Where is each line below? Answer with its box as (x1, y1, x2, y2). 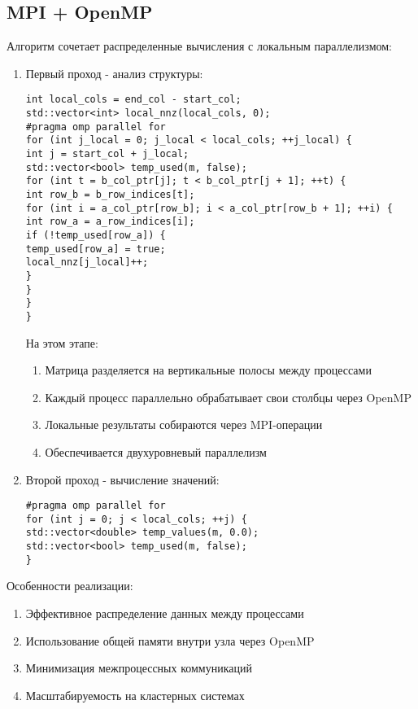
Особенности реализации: (7, 577, 133, 594)
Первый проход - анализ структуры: (25, 64, 203, 81)
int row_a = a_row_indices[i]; (25, 216, 195, 228)
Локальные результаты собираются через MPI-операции (45, 416, 323, 433)
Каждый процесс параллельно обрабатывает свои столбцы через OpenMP (45, 388, 411, 405)
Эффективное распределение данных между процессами (25, 604, 304, 621)
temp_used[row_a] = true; (25, 243, 166, 255)
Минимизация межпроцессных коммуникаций (25, 659, 252, 676)
